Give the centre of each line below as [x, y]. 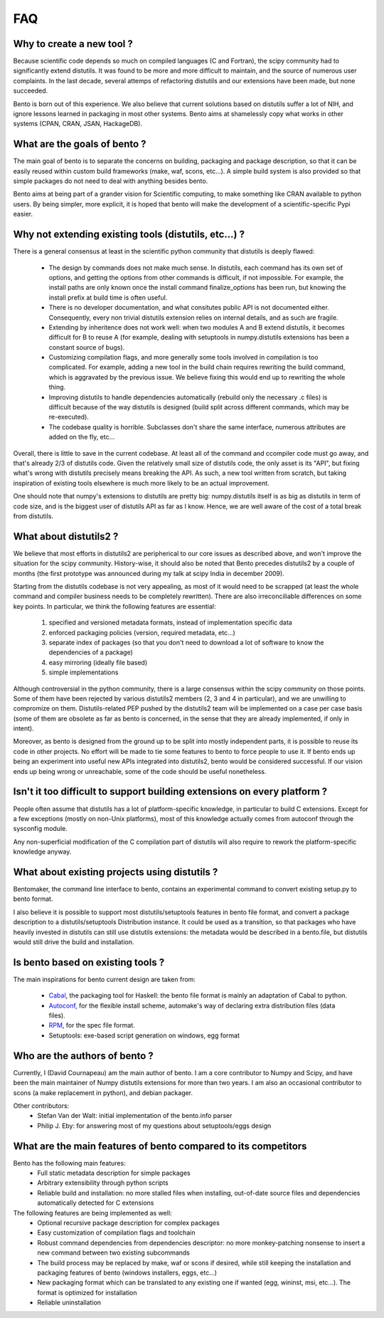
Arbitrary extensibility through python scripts [103, 1183]
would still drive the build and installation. [74, 942]
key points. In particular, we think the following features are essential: [114, 606]
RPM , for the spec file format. [92, 1025]
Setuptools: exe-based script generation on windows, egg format [144, 1035]
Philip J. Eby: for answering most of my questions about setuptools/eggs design [154, 1126]
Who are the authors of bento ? [84, 1056]
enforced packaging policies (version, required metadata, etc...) [142, 632]
